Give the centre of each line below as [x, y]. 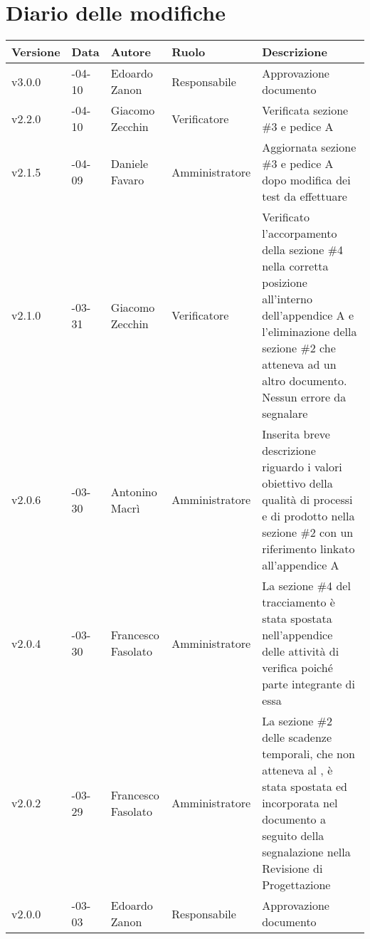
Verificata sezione [305, 110]
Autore [131, 52]
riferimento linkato [308, 549]
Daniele [129, 164]
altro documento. [305, 381]
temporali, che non [308, 754]
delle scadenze [297, 738]
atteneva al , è [297, 770]
